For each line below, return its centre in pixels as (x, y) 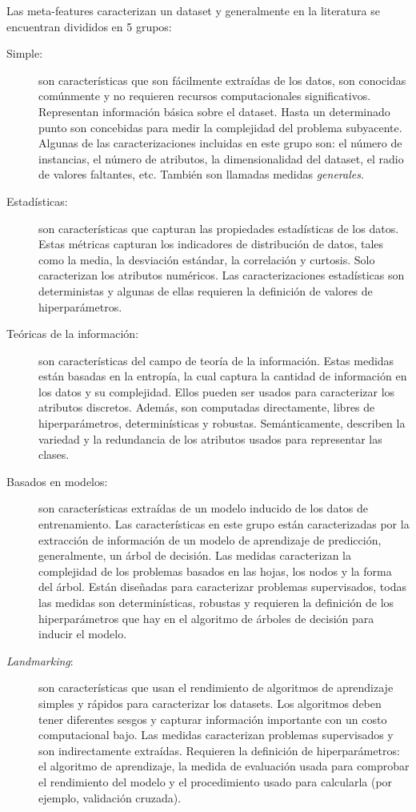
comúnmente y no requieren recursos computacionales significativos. (205, 96)
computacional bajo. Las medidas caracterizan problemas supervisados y (216, 735)
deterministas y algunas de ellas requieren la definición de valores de (206, 290)
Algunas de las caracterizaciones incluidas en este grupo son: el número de (220, 143)
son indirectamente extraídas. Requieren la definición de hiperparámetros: (219, 750)
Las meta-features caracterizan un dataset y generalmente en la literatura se (193, 10)
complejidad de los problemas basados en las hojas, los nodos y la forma (215, 571)
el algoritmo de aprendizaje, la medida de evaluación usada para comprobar (224, 766)
